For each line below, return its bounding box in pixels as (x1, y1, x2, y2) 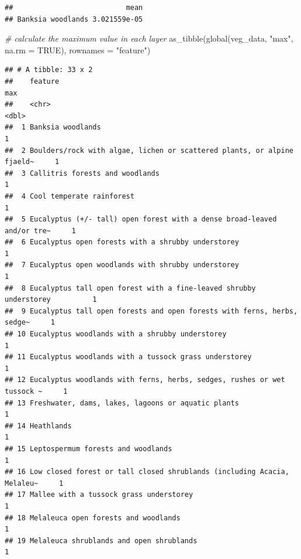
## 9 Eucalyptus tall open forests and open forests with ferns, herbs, (5, 306, 298, 315)
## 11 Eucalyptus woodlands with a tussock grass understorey (5, 353, 252, 362)
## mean (5, 4, 143, 12)
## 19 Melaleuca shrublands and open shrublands (5, 536, 198, 545)
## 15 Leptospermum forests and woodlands (5, 444, 172, 453)
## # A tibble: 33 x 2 (5, 66, 93, 74)
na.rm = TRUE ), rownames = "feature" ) (5, 43, 151, 56)
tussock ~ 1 (5, 387, 68, 396)
